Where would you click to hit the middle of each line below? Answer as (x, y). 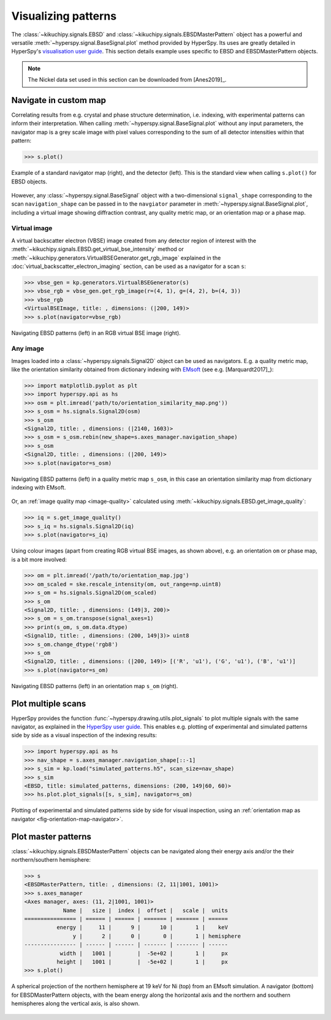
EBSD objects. (29, 182)
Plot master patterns (51, 836)
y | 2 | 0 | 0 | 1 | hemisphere (157, 936)
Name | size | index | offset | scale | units (145, 910)
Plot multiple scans (49, 703)
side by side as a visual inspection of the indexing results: (84, 735)
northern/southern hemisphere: (51, 860)
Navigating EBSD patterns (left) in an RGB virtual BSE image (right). (96, 333)
